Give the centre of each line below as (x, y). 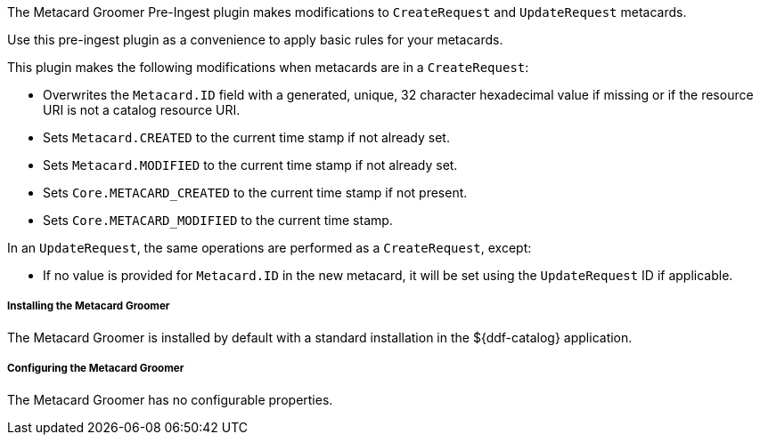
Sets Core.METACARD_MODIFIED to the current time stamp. (218, 220)
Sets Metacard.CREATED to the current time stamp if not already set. (246, 137)
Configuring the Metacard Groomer (96, 369)
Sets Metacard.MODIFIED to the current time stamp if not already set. (250, 165)
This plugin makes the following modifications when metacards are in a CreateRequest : (268, 67)
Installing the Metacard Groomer (89, 306)
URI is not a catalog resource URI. (142, 110)
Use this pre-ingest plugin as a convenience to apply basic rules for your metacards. (255, 40)
